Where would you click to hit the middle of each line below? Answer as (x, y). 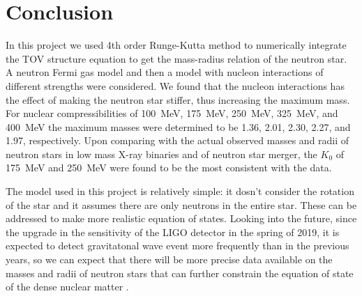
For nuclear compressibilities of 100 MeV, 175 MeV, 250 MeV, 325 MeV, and (172, 113)
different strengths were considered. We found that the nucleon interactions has (175, 85)
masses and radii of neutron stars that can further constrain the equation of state (180, 273)
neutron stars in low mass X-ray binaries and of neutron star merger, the (161, 154)
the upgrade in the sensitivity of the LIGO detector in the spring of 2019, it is (173, 232)
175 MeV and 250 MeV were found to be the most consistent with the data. (169, 168)
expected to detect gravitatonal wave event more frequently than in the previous (178, 246)
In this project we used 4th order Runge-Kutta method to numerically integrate (176, 45)
